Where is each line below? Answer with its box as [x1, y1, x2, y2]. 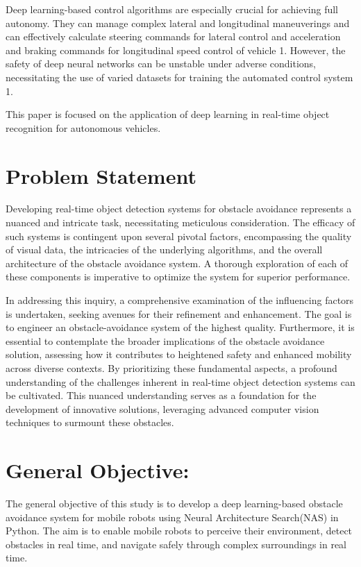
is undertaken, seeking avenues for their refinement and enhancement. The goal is [6, 306, 352, 321]
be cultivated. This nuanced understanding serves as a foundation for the [6, 388, 317, 403]
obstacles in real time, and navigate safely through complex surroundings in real [6, 536, 346, 551]
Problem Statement [6, 161, 196, 189]
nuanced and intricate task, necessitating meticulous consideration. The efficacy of [6, 215, 355, 230]
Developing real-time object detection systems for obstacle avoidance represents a [6, 201, 352, 216]
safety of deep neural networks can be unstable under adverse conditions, [6, 56, 316, 71]
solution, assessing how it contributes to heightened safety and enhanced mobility [6, 347, 352, 362]
